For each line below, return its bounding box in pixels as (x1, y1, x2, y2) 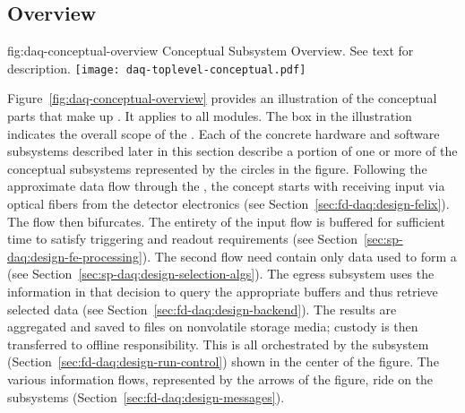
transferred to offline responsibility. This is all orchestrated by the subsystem (7, 334, 429, 353)
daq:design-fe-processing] (7, 246, 142, 265)
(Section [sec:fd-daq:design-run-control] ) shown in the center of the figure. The (7, 352, 439, 371)
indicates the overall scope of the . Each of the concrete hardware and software (7, 124, 440, 142)
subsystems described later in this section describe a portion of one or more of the (7, 142, 458, 160)
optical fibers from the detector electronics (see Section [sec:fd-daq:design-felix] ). (7, 194, 450, 213)
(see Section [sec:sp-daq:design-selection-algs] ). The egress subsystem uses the (7, 264, 435, 283)
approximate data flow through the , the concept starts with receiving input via (7, 176, 445, 195)
